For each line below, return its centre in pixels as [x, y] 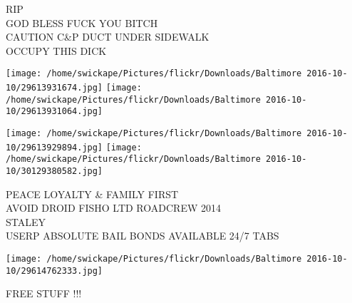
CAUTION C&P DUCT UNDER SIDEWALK [108, 37]
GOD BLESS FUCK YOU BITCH [82, 22]
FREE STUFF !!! [44, 293]
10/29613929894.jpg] [55, 147]
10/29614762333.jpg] [55, 271]
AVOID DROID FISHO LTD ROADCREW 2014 [113, 208]
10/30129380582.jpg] [55, 171]
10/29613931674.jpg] [55, 88]
